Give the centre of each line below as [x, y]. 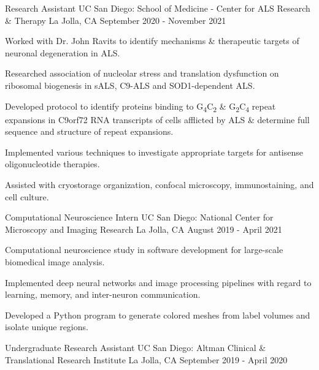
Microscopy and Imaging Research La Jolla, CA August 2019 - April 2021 [144, 229]
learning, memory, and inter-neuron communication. [103, 294]
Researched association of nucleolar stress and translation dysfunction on [142, 73]
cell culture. [27, 196]
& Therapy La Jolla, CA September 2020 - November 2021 [116, 20]
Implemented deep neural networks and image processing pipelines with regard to [158, 282]
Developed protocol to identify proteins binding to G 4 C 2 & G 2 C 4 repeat [140, 107]
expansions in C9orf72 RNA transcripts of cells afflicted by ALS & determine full [157, 119]
